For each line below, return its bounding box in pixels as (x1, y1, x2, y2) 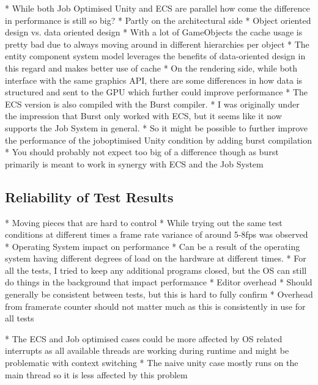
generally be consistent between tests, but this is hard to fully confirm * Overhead (5, 288, 313, 301)
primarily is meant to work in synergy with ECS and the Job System (5, 157, 264, 170)
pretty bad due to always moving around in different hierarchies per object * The (5, 37, 309, 50)
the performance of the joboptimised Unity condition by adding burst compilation (5, 133, 312, 146)
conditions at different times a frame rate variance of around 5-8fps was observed (5, 228, 308, 241)
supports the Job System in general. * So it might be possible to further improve (5, 121, 308, 134)
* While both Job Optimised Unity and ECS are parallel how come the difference (5, 2, 310, 14)
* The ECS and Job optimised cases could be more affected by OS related (5, 332, 283, 345)
